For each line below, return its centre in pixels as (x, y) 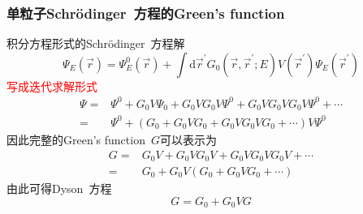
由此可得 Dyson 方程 (59, 188)
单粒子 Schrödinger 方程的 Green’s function (146, 13)
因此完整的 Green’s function (76, 139)
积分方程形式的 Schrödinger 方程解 (96, 43)
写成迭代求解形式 (52, 86)
